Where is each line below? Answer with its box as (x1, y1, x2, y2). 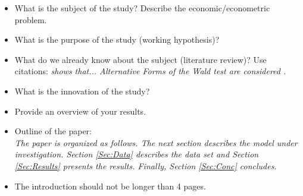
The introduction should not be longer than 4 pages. (14, 179, 206, 192)
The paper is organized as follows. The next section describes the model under (14, 136, 298, 148)
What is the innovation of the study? (14, 84, 150, 97)
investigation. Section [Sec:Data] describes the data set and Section (14, 148, 259, 160)
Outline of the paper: (14, 125, 92, 137)
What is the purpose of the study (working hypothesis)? (14, 33, 220, 46)
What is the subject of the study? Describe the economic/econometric (14, 2, 270, 14)
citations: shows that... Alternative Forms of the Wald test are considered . (14, 65, 286, 77)
